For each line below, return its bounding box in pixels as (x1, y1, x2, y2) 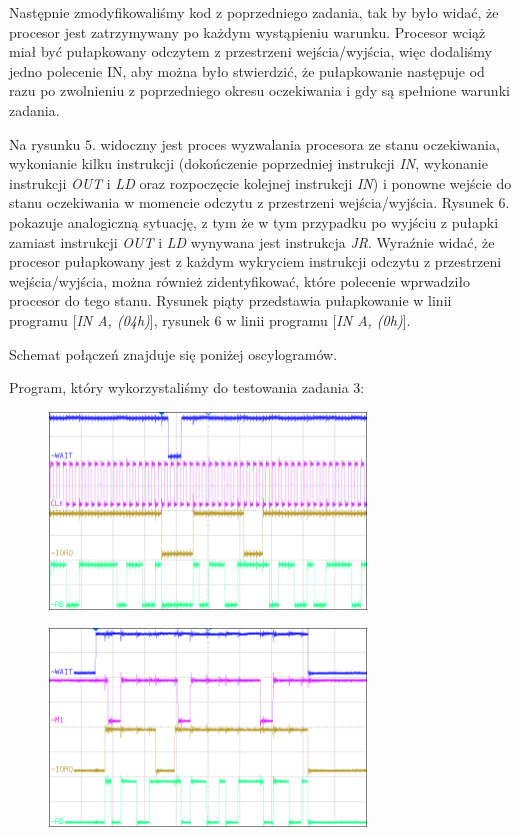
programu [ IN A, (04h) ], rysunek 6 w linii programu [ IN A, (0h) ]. (9, 309, 411, 330)
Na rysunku (9, 133, 81, 154)
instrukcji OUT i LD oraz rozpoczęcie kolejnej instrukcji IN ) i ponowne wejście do (9, 172, 512, 193)
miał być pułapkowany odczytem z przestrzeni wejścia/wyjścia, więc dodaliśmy (9, 41, 493, 62)
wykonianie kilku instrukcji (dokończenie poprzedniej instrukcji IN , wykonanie (9, 153, 488, 174)
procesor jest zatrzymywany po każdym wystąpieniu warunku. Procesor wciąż (9, 21, 486, 42)
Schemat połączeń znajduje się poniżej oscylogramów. (9, 343, 338, 364)
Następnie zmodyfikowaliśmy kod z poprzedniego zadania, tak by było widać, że (9, 2, 499, 22)
